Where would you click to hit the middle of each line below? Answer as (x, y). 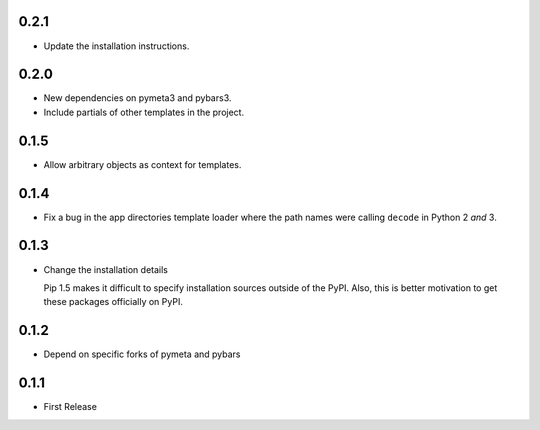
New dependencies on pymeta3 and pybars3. (137, 98)
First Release (70, 407)
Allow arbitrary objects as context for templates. (142, 164)
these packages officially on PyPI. (113, 302)
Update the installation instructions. (116, 46)
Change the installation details (106, 269)
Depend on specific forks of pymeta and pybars (142, 354)
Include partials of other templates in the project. (144, 112)
